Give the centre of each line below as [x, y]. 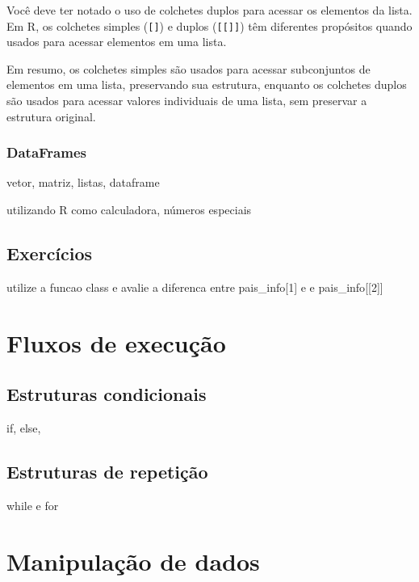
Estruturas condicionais [107, 394]
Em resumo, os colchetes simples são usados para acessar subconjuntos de [189, 68]
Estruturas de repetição [107, 471]
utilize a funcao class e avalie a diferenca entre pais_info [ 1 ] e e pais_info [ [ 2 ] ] [195, 287]
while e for [33, 505]
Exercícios [50, 253]
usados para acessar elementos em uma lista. [117, 42]
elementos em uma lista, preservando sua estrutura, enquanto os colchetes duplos [207, 84]
